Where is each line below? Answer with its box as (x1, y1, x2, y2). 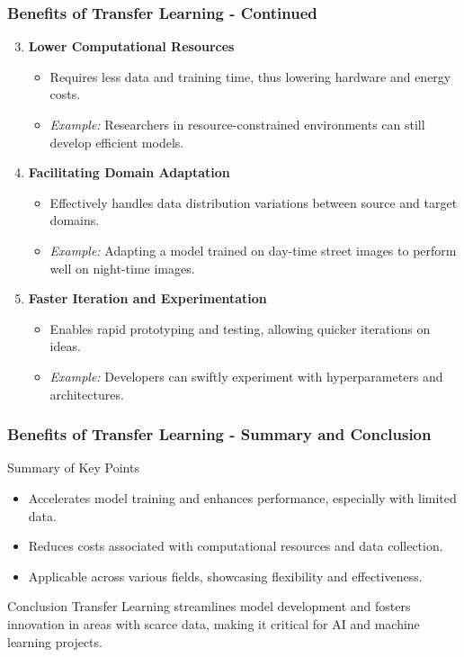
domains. (49, 211, 100, 229)
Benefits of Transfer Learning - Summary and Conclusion (7, 423, 432, 445)
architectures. (49, 384, 124, 403)
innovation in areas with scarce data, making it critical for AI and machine (7, 614, 420, 633)
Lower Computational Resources (28, 37, 235, 56)
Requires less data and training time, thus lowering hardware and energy (49, 67, 451, 85)
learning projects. (7, 632, 103, 651)
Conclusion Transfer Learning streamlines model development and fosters (7, 597, 411, 616)
